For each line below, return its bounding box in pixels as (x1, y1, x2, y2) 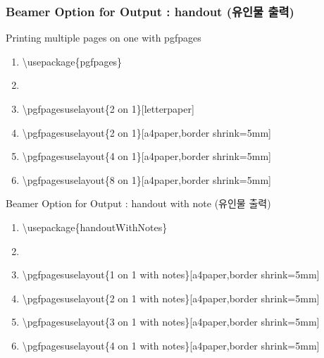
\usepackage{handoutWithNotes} (22, 219, 168, 234)
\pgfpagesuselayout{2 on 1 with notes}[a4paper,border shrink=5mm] (22, 290, 320, 305)
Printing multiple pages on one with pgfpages (6, 30, 201, 45)
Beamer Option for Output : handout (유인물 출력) (6, 2, 294, 20)
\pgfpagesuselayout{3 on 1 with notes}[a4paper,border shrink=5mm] (22, 314, 320, 329)
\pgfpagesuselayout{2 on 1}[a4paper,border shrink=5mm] (22, 125, 271, 140)
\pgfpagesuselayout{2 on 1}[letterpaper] (22, 101, 194, 116)
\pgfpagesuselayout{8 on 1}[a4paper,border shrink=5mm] (22, 172, 271, 187)
